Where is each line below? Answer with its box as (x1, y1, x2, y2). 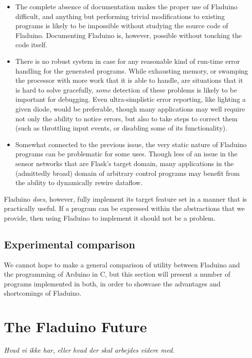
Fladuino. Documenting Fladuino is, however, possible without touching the (15, 30, 242, 40)
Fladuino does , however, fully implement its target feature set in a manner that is (4, 193, 247, 204)
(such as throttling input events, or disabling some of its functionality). (15, 123, 228, 133)
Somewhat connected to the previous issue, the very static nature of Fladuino (15, 139, 247, 149)
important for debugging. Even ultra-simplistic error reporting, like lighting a (15, 94, 246, 104)
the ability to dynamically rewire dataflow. (15, 177, 143, 188)
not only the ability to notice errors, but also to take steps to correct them (15, 113, 238, 123)
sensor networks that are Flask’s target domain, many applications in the (15, 158, 234, 168)
